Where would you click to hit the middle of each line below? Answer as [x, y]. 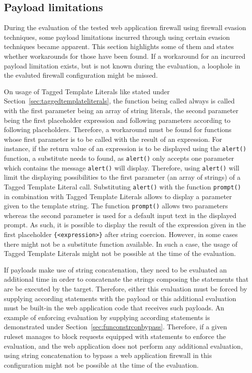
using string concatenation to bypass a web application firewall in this [108, 355]
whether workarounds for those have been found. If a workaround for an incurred [125, 56]
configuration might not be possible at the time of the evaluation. [101, 365]
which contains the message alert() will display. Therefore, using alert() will [122, 167]
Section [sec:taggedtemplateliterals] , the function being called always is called [119, 101]
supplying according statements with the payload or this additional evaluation [120, 298]
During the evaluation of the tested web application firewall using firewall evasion [125, 27]
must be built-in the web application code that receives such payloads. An [114, 308]
